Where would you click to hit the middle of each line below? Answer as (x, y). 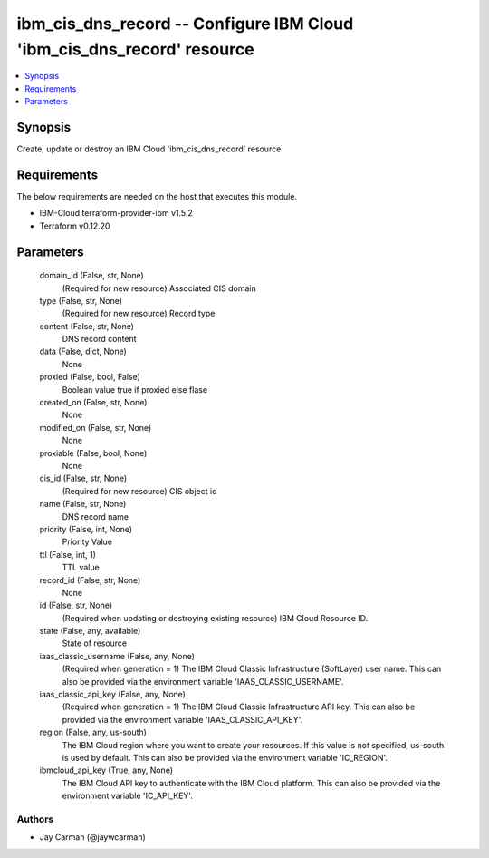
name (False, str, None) (83, 504)
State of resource (95, 643)
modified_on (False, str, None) (96, 427)
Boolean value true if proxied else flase (135, 389)
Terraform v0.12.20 (75, 226)
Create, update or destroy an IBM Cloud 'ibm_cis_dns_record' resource (149, 149)
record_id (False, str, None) (90, 580)
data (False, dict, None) (83, 351)
